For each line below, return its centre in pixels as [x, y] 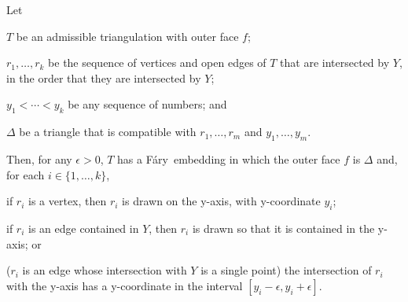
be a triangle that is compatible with [108, 132]
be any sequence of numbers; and [147, 104]
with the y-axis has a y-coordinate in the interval [125, 285]
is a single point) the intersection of [286, 270]
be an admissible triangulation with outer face [127, 36]
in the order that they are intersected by [104, 77]
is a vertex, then [68, 201]
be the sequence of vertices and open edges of [157, 63]
